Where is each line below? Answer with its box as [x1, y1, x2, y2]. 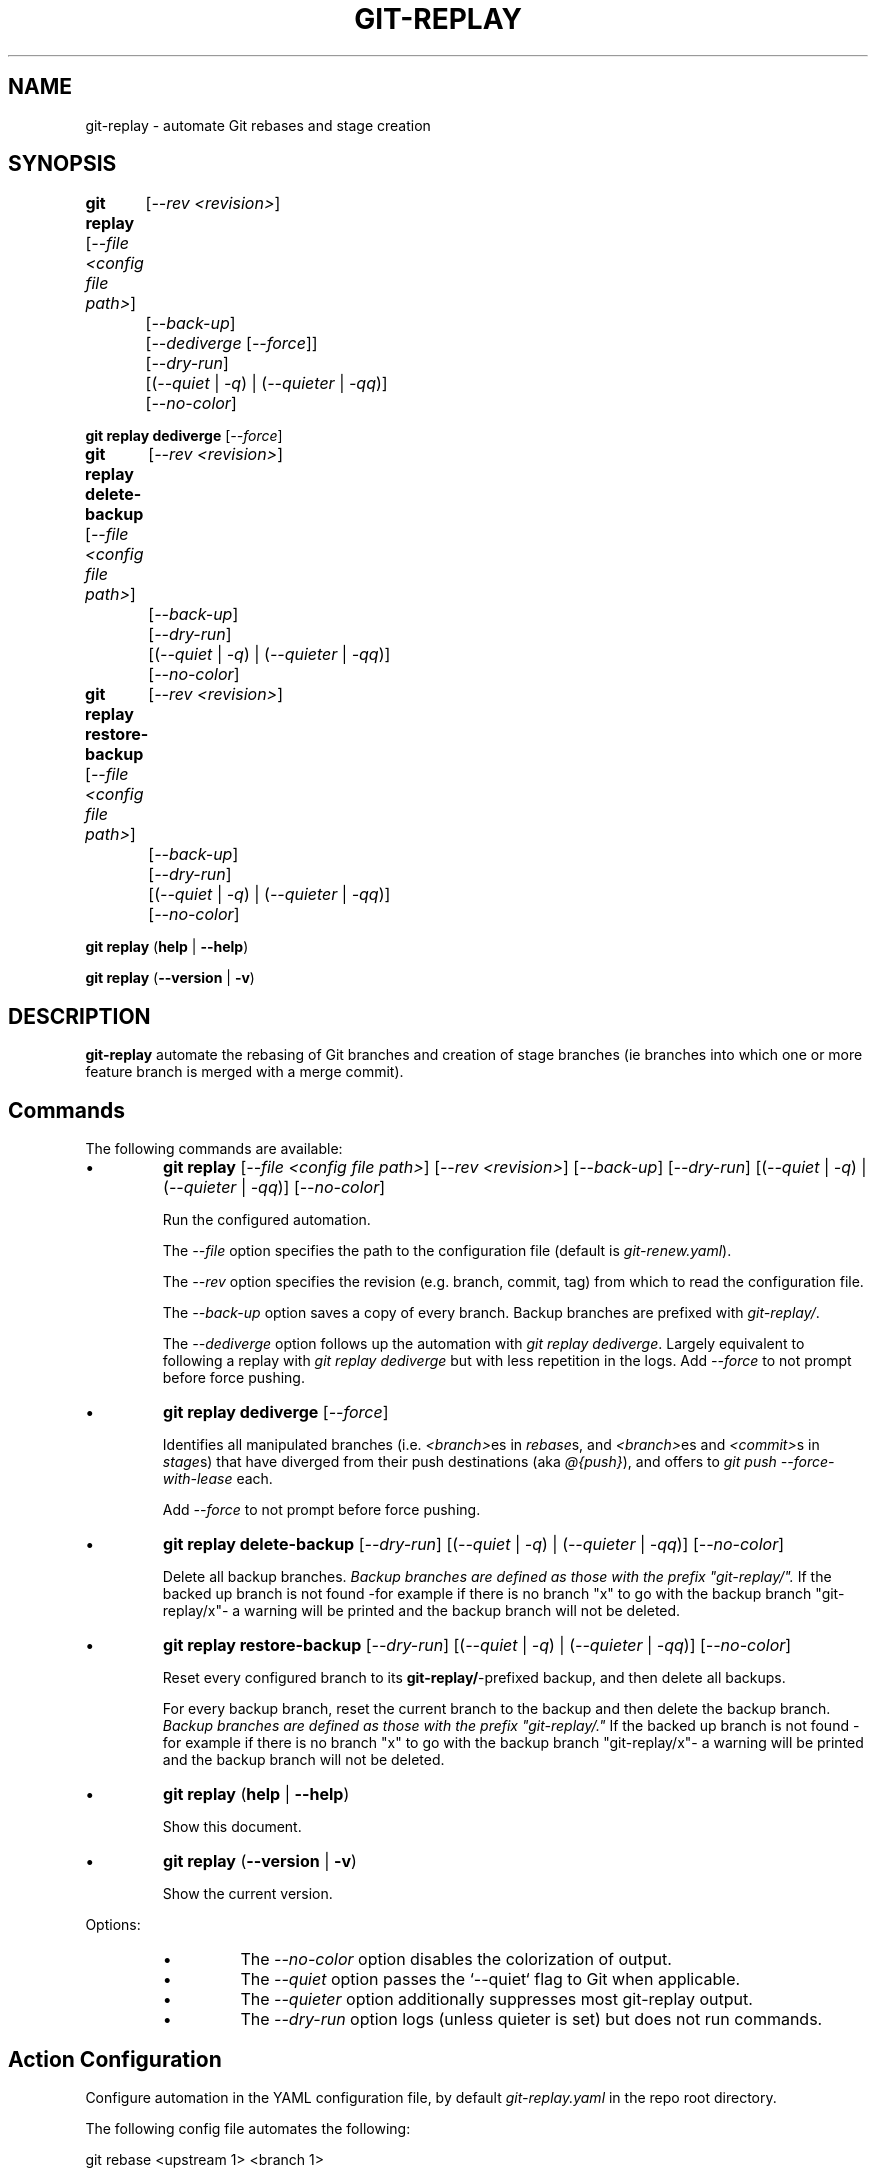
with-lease [162, 1470, 233, 1488]
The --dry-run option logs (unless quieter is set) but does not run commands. [240, 2009, 823, 2030]
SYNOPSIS [8, 151, 117, 177]
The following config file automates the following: [85, 2119, 411, 2137]
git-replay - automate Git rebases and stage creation [85, 116, 431, 134]
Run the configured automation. [162, 1211, 371, 1229]
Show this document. [162, 1818, 302, 1836]
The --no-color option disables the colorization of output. [240, 1949, 672, 1970]
